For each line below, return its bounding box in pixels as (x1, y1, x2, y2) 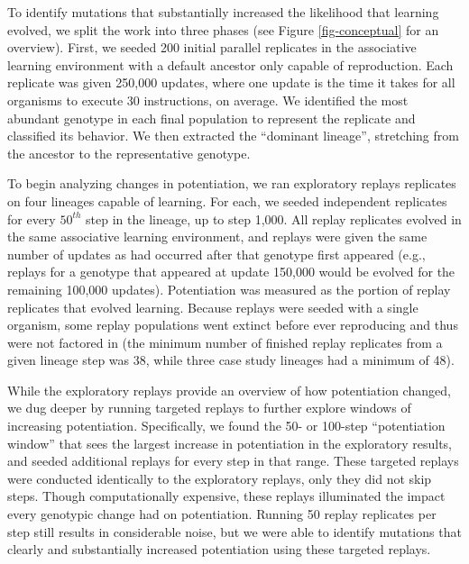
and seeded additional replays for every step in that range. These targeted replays (7, 451, 459, 470)
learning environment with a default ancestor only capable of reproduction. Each (7, 55, 454, 74)
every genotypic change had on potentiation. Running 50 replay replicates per (7, 505, 437, 523)
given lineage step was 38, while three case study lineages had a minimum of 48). (7, 350, 455, 369)
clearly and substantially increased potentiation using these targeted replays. (7, 540, 431, 559)
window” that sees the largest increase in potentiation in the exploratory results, (7, 433, 452, 452)
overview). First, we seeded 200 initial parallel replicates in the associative (7, 38, 417, 57)
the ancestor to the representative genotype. (7, 143, 251, 162)
